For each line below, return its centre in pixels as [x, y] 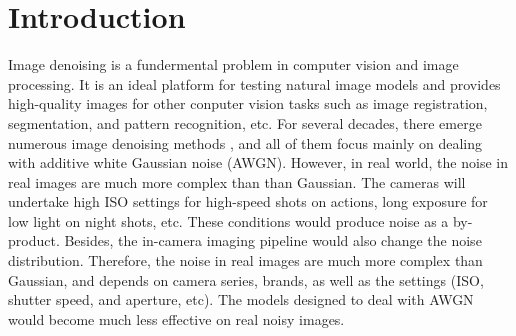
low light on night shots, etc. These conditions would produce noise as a [228, 220]
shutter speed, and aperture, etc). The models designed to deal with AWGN [241, 299]
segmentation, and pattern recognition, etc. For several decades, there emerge [245, 122]
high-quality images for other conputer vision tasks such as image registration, [248, 103]
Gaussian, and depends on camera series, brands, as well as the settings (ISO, [246, 279]
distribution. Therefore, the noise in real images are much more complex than [245, 260]
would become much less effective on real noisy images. [176, 318]
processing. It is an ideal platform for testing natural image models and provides [254, 83]
